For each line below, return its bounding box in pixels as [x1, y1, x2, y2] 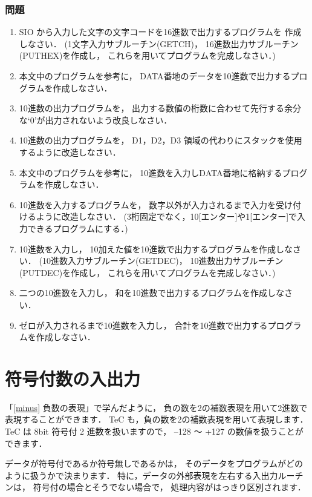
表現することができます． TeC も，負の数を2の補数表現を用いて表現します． [5, 413, 308, 426]
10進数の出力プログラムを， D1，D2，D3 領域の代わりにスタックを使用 [19, 134, 302, 146]
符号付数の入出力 [5, 366, 141, 390]
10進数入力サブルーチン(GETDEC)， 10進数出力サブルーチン [42, 254, 284, 267]
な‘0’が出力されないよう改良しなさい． [19, 113, 172, 126]
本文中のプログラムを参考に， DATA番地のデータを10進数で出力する [19, 70, 291, 82]
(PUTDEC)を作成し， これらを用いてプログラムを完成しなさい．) [19, 266, 276, 278]
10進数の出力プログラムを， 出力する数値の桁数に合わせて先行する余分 [19, 102, 302, 114]
